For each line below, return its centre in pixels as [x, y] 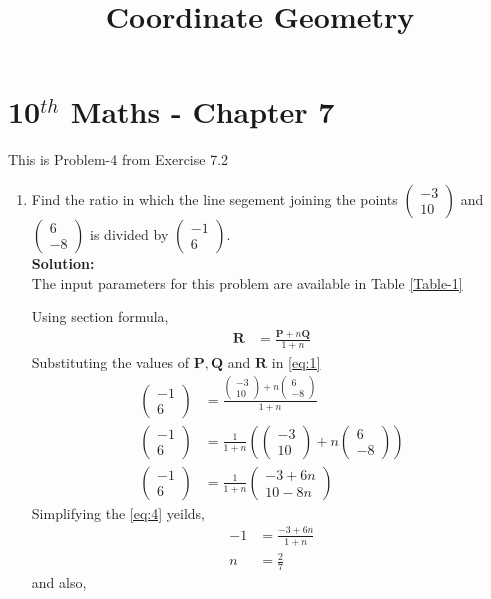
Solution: [63, 262]
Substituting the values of [110, 361]
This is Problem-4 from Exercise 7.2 [118, 159]
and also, [59, 582]
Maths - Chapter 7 [202, 111]
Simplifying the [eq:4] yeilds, [118, 512]
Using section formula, [100, 316]
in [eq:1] [296, 361]
